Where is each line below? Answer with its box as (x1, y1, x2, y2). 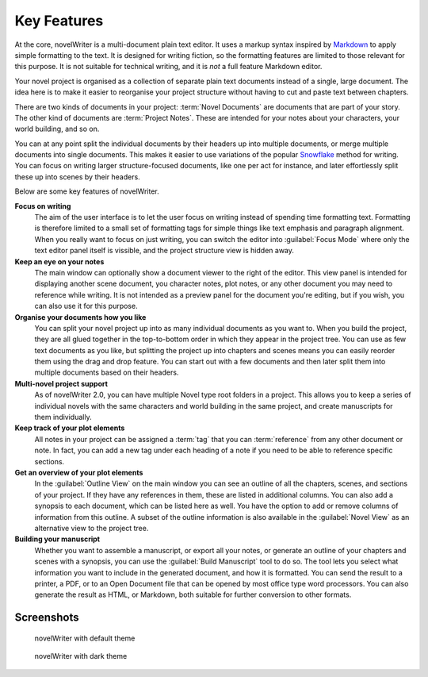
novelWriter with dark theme (34, 652, 128, 661)
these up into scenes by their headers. (14, 171, 140, 182)
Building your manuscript (14, 534, 101, 544)
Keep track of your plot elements (14, 423, 125, 433)
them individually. (34, 413, 92, 422)
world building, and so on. (14, 124, 100, 134)
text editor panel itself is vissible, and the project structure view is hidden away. (34, 246, 295, 256)
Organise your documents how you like (14, 312, 147, 321)
